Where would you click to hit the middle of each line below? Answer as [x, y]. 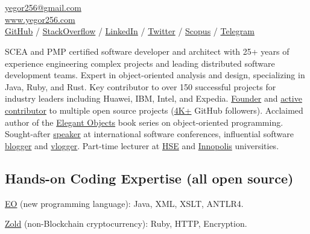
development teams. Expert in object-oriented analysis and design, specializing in [155, 75]
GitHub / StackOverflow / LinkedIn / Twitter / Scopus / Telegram [130, 31]
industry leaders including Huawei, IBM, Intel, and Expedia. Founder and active [153, 98]
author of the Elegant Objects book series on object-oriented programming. [144, 122]
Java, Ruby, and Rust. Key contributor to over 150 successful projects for [141, 86]
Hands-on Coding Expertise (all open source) [149, 178]
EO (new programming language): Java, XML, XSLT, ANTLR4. [124, 203]
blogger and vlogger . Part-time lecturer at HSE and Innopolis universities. [142, 145]
